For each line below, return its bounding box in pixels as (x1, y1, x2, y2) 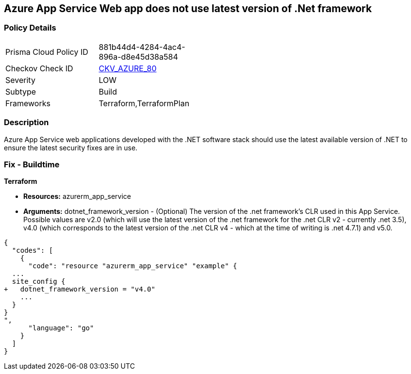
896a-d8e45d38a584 (99, 51, 178, 62)
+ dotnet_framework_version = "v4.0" (4, 285, 155, 293)
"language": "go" (28, 324, 94, 332)
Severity (5, 75, 35, 85)
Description (4, 117, 49, 128)
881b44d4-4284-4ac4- (99, 42, 185, 52)
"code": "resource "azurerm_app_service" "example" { (28, 262, 237, 270)
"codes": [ (12, 246, 53, 255)
